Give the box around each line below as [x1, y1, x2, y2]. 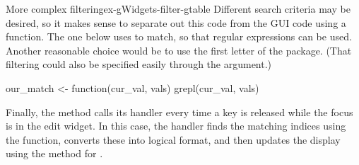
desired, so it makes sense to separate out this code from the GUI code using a [6, 15, 346, 30]
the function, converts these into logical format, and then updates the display [6, 132, 341, 147]
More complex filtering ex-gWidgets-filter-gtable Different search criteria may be [6, 1, 351, 16]
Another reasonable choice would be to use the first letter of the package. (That [6, 42, 352, 57]
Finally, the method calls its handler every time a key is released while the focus [6, 104, 353, 119]
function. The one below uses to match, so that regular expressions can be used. [6, 29, 352, 44]
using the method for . [6, 146, 103, 161]
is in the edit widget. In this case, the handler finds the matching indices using [6, 118, 346, 133]
